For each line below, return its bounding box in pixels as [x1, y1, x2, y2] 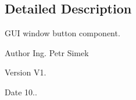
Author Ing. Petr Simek [5, 46, 89, 58]
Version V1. [5, 66, 46, 78]
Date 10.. [5, 85, 37, 98]
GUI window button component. [5, 27, 120, 39]
